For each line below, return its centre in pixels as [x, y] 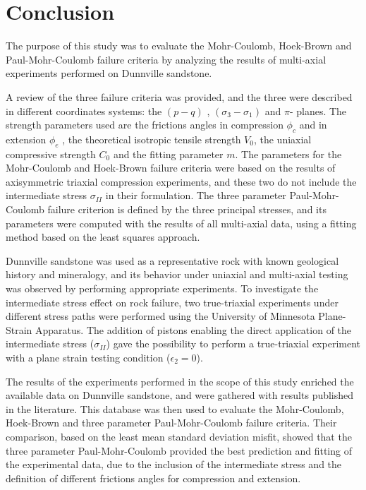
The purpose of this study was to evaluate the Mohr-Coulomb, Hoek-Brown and [179, 46]
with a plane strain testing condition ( [88, 357]
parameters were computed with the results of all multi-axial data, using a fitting [181, 223]
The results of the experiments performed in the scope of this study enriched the [180, 381]
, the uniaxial [282, 139]
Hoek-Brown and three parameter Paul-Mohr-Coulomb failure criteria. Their [171, 423]
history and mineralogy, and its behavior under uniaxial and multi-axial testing [177, 274]
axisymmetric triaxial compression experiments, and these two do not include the [181, 181]
